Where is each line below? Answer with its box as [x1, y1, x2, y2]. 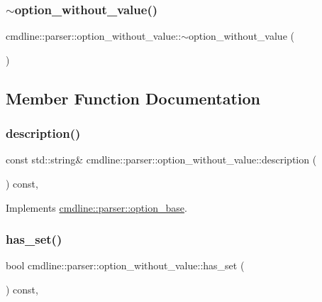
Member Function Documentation [6, 87, 261, 109]
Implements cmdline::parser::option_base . [6, 200, 187, 215]
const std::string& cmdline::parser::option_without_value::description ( [6, 152, 317, 167]
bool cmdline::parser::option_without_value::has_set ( [6, 258, 245, 273]
